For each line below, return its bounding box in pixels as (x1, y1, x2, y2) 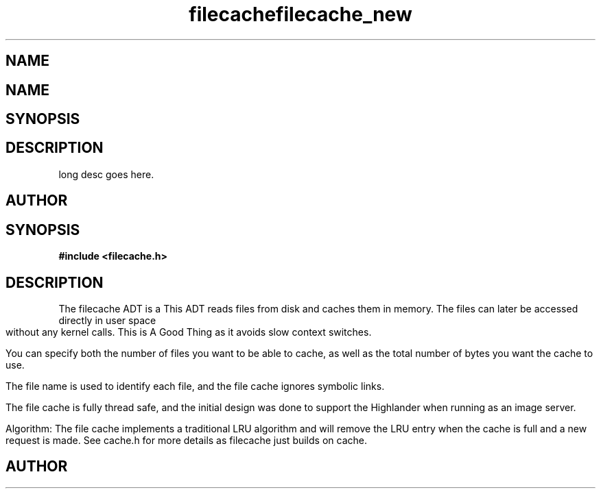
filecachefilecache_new (189, 3, 412, 26)
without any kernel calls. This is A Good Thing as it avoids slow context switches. (5, 325, 372, 338)
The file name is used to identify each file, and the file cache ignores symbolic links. (5, 380, 385, 392)
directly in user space (58, 314, 156, 326)
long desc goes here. (58, 168, 154, 180)
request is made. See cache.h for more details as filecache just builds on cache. (5, 434, 367, 446)
